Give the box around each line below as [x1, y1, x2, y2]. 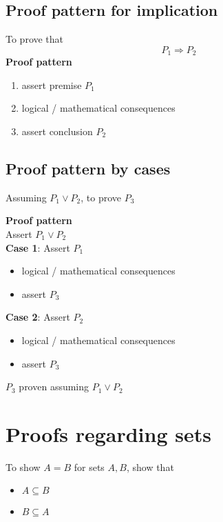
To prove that [6, 32, 64, 46]
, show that [126, 459, 174, 474]
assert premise [21, 77, 82, 92]
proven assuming [19, 379, 89, 394]
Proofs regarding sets [6, 419, 211, 448]
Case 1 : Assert [6, 240, 70, 254]
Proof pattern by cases [6, 158, 171, 179]
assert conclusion [21, 124, 93, 139]
